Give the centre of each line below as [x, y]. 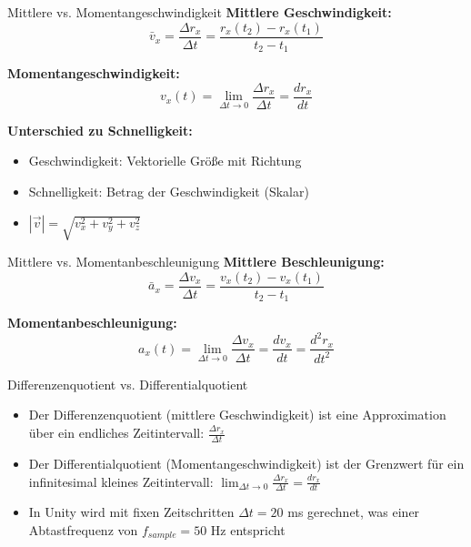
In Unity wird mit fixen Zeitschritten [131, 512]
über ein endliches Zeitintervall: [116, 433]
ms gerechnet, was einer [354, 512]
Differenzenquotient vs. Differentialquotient [128, 384]
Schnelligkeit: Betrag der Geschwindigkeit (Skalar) [169, 191]
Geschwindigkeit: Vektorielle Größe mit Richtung [165, 161]
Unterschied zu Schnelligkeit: [100, 130]
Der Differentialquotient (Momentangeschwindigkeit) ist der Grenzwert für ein [246, 463]
